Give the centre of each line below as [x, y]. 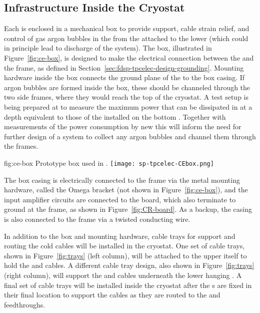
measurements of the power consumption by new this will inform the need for [123, 126]
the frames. [21, 146]
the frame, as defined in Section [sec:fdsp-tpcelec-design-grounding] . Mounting [124, 67]
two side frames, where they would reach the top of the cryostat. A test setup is [126, 97]
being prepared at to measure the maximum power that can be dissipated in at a [128, 106]
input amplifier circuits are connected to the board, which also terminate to [120, 199]
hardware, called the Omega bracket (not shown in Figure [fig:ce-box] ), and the [126, 190]
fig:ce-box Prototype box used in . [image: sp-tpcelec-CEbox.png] [109, 163]
